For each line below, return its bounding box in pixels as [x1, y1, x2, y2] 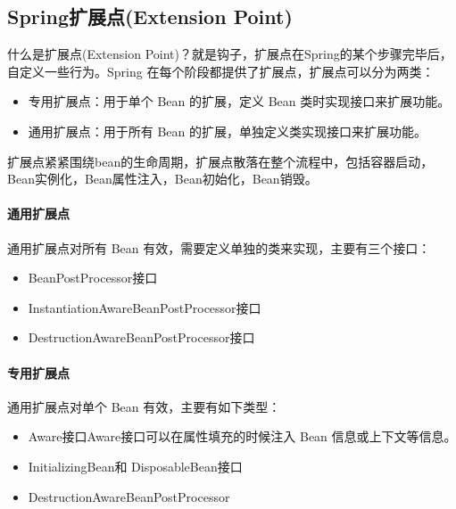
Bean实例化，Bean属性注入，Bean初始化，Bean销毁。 [7, 169, 318, 188]
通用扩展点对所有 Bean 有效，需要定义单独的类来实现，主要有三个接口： [7, 238, 431, 257]
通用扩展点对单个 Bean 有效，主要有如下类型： [7, 397, 281, 415]
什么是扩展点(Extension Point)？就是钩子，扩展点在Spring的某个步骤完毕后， [7, 45, 452, 63]
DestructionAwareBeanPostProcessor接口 [28, 328, 255, 347]
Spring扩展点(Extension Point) [7, 3, 293, 30]
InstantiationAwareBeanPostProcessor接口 [28, 298, 261, 316]
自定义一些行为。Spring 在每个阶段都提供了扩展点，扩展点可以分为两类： [7, 62, 435, 80]
